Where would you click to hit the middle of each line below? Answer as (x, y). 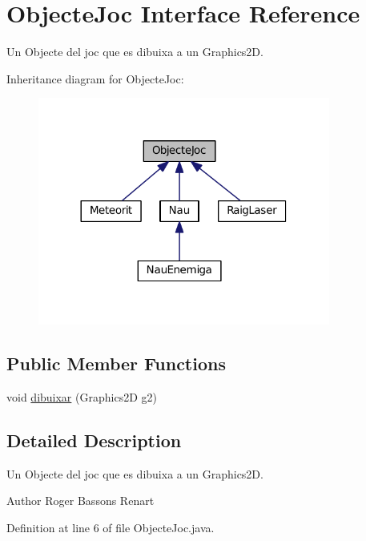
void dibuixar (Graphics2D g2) (82, 396)
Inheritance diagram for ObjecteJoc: (95, 78)
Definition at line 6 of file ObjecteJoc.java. (111, 527)
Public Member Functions (116, 363)
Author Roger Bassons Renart (80, 501)
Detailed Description (94, 440)
